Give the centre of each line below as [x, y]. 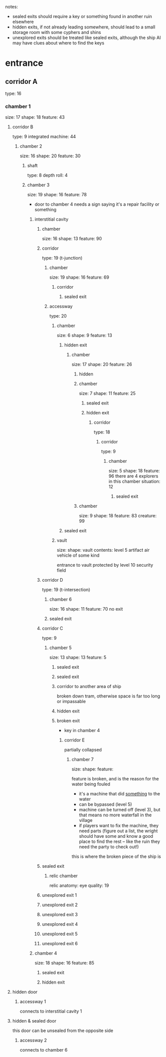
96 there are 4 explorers [133, 476]
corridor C [53, 629]
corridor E [75, 740]
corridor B [23, 127]
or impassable [71, 702]
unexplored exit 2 [60, 905]
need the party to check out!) [109, 847]
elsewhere [23, 22]
